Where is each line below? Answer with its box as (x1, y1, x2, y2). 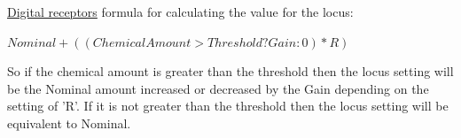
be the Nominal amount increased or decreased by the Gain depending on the (7, 79, 429, 97)
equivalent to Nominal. (7, 113, 131, 132)
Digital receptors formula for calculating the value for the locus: (7, 3, 354, 20)
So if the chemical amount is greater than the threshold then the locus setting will (7, 62, 454, 80)
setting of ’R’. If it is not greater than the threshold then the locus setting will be (7, 96, 449, 115)
